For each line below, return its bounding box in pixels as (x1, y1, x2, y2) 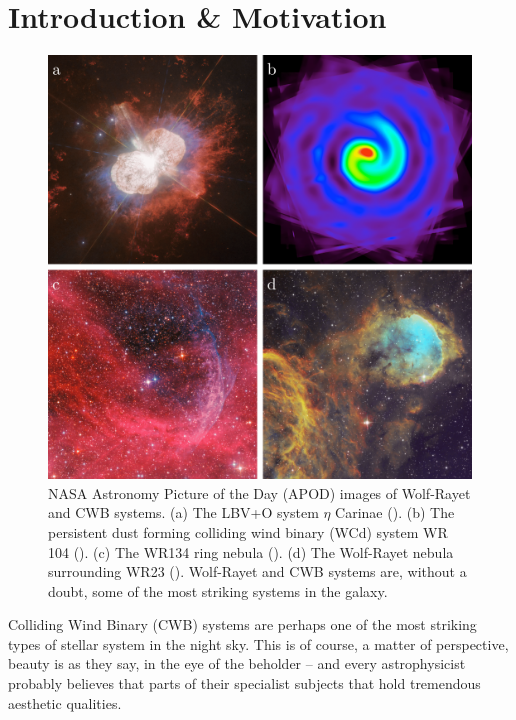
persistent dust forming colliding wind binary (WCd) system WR (48, 521, 448, 542)
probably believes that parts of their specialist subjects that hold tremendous (8, 673, 481, 694)
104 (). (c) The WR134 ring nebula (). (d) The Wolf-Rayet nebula (48, 541, 454, 562)
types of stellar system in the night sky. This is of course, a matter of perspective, (8, 633, 509, 654)
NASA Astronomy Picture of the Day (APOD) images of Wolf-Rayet (48, 482, 471, 503)
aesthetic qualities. (8, 692, 122, 713)
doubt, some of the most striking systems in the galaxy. (48, 580, 388, 601)
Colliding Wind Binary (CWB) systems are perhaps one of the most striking (8, 614, 477, 635)
